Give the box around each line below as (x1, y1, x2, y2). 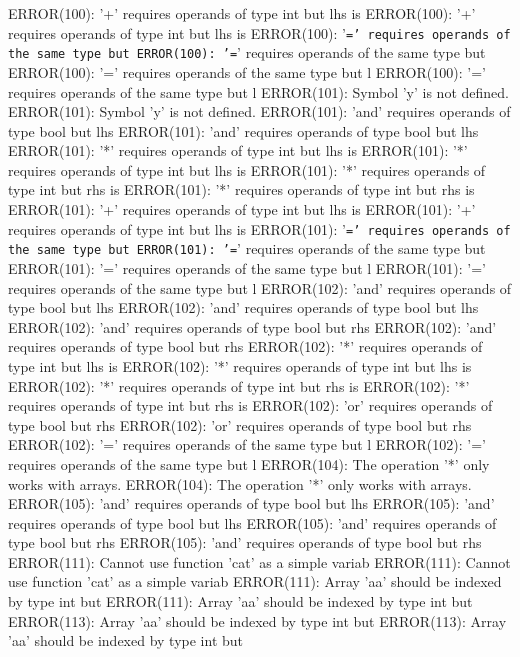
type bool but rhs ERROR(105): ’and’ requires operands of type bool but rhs (8, 532, 482, 553)
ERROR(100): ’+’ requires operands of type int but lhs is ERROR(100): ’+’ (8, 3, 476, 23)
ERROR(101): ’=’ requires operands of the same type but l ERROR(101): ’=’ (8, 257, 486, 278)
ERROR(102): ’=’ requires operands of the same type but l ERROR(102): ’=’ (8, 434, 486, 455)
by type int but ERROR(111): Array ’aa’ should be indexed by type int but (8, 591, 473, 612)
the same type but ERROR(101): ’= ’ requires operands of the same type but (8, 238, 486, 259)
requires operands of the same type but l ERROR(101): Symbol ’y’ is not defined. (8, 81, 509, 102)
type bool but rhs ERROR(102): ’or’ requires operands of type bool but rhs (8, 414, 472, 435)
